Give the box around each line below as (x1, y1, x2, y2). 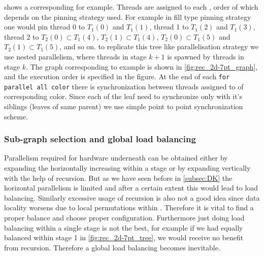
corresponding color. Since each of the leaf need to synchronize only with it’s (4, 91, 242, 102)
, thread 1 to (149, 21, 189, 32)
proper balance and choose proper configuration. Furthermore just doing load (4, 212, 245, 223)
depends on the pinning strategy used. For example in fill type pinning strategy (4, 11, 251, 22)
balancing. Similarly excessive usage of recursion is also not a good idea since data (4, 192, 260, 203)
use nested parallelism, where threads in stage (4, 51, 147, 61)
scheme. (4, 111, 28, 121)
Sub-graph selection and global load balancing (4, 133, 196, 145)
